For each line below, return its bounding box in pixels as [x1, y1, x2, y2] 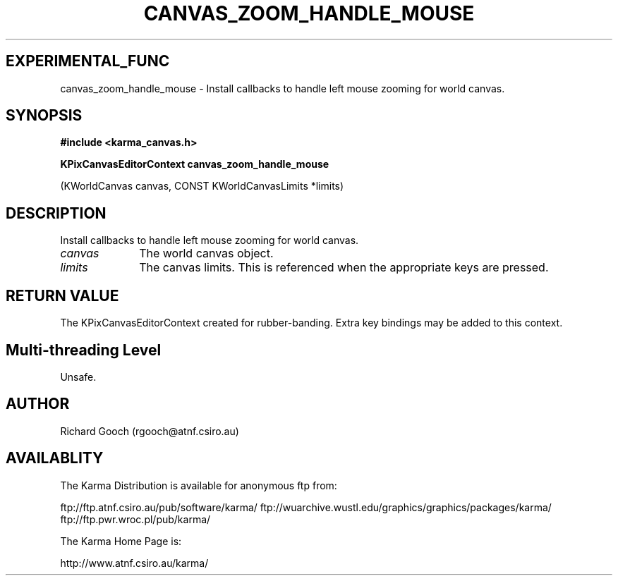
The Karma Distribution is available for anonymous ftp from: [60, 479, 337, 491]
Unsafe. [60, 370, 97, 383]
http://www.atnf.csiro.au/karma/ [60, 556, 209, 569]
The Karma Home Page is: [60, 534, 182, 547]
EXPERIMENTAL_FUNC [6, 52, 170, 71]
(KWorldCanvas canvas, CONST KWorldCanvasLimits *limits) [60, 180, 344, 192]
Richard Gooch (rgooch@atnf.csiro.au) [60, 424, 239, 437]
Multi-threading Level [6, 341, 162, 359]
